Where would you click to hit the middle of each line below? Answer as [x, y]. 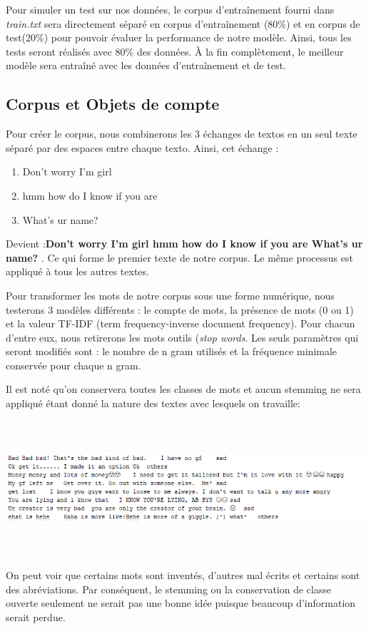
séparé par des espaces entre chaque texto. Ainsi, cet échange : [142, 147]
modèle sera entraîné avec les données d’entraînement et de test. [146, 65]
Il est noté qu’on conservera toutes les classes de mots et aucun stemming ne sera [183, 389]
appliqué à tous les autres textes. [77, 271]
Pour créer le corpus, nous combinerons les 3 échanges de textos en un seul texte [182, 134]
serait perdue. [36, 617]
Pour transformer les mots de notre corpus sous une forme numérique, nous [171, 295]
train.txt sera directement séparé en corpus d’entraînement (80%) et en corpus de [183, 23]
